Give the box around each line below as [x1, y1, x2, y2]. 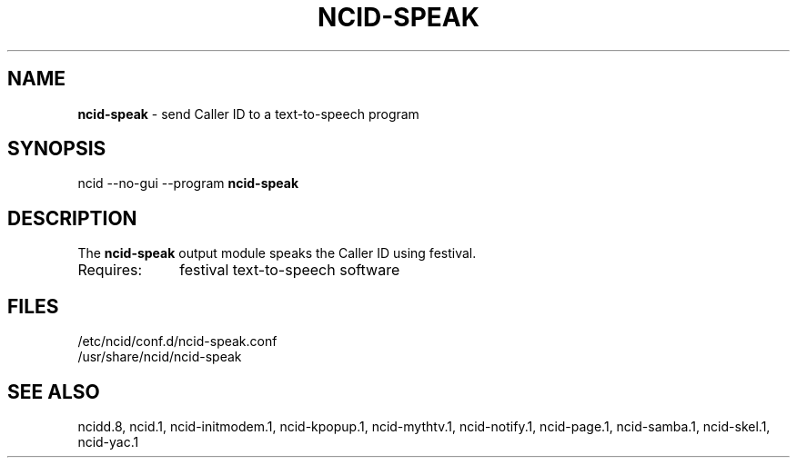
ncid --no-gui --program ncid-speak [77, 175, 299, 192]
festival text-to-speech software [179, 261, 400, 280]
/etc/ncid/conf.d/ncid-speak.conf [77, 333, 277, 350]
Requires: [77, 261, 143, 280]
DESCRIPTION [7, 206, 137, 230]
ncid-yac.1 [77, 433, 139, 450]
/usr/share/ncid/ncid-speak [77, 349, 242, 365]
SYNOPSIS [7, 137, 106, 161]
